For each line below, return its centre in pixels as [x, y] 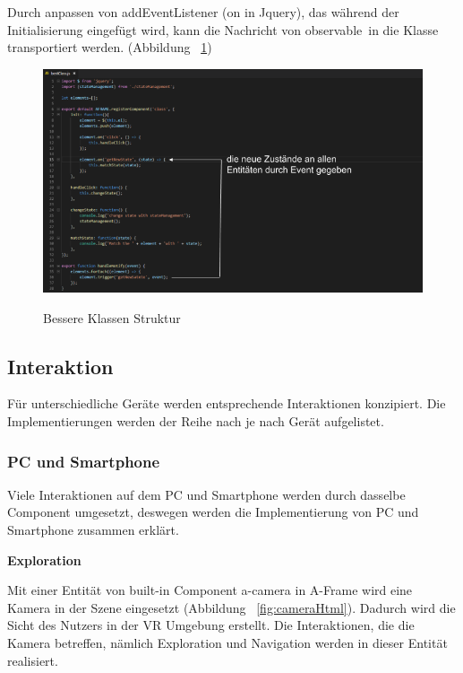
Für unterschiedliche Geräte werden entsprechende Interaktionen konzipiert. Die [227, 403]
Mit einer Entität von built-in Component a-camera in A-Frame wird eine [210, 590]
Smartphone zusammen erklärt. [93, 530]
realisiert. [33, 660]
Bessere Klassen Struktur [112, 317]
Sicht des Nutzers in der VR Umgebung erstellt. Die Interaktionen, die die [211, 625]
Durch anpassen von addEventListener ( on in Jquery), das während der [203, 12]
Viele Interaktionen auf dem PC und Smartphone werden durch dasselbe [206, 494]
